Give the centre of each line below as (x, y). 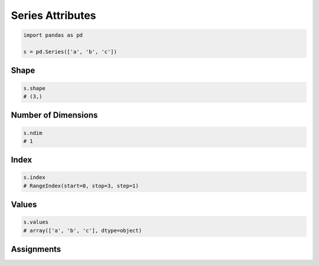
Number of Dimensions (54, 115)
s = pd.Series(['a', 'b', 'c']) (70, 51)
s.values (36, 222)
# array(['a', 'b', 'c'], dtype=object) (82, 230)
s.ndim (33, 133)
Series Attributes (54, 15)
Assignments (36, 249)
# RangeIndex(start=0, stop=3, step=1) (81, 186)
